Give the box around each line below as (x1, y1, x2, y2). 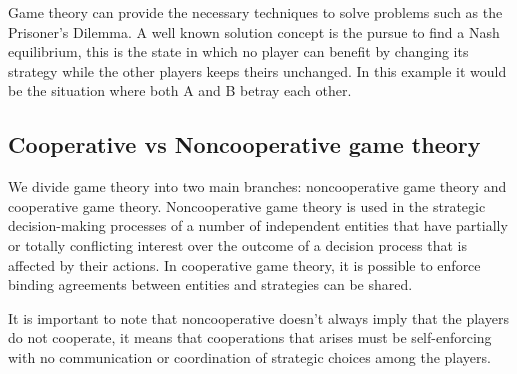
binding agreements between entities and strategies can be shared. (8, 274, 413, 295)
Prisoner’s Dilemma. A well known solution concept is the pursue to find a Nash (8, 21, 500, 42)
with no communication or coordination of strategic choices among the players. (8, 346, 491, 367)
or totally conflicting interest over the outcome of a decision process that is (8, 234, 468, 255)
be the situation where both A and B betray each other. (8, 80, 352, 101)
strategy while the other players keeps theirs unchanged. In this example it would (8, 60, 507, 81)
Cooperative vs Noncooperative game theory (8, 129, 481, 160)
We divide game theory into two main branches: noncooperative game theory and (8, 176, 507, 197)
